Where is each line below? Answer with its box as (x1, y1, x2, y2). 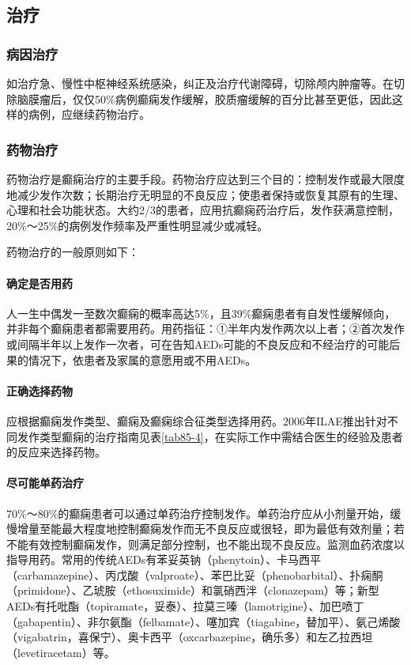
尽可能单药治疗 (6, 474, 84, 491)
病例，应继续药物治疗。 (28, 106, 150, 123)
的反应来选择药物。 (6, 444, 106, 460)
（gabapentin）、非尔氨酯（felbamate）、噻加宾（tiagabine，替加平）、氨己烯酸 (6, 613, 401, 629)
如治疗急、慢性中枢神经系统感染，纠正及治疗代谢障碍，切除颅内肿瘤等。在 (6, 75, 394, 91)
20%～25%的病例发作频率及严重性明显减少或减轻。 (6, 217, 269, 233)
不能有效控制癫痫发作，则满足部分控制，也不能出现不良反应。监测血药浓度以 (6, 535, 405, 552)
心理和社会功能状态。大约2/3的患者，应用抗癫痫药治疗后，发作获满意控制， (6, 202, 399, 218)
